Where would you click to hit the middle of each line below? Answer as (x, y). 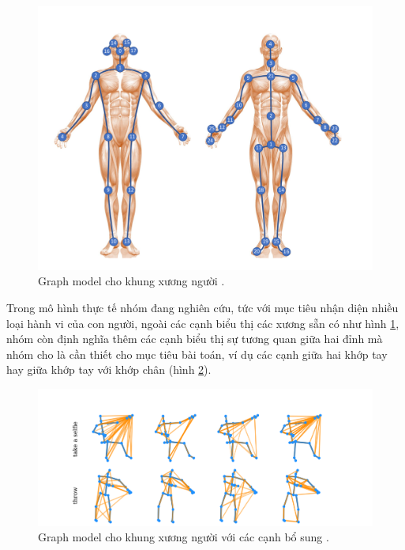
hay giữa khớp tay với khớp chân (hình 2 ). (109, 369)
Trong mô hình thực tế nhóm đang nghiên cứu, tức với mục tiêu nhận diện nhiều (202, 307)
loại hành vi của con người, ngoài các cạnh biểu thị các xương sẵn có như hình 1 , (203, 323)
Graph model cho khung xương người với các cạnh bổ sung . (184, 537)
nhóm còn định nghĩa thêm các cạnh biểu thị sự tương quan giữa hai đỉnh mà (195, 339)
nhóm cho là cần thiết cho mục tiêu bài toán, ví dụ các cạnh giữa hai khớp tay (197, 354)
